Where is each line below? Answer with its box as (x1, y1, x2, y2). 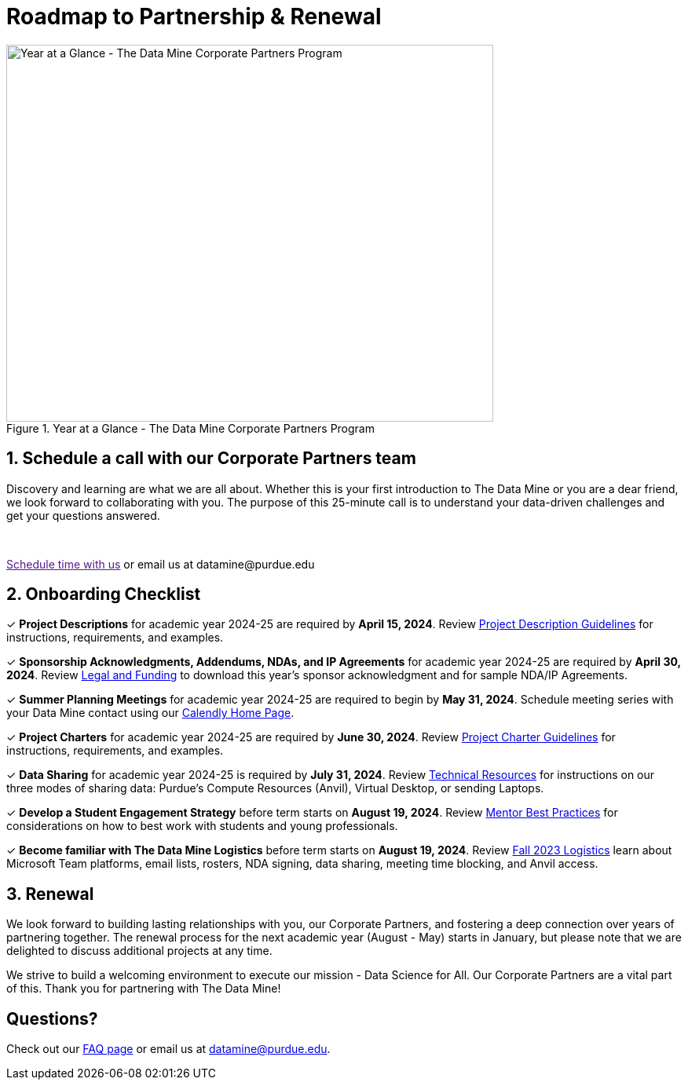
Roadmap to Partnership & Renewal (6, 3, 382, 30)
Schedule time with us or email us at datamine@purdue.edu (6, 557, 315, 571)
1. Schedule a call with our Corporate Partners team (6, 448, 416, 469)
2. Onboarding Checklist (6, 584, 201, 605)
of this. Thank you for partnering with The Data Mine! (6, 982, 281, 996)
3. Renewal (6, 883, 94, 904)
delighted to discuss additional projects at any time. (6, 944, 273, 958)
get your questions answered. (6, 508, 160, 522)
